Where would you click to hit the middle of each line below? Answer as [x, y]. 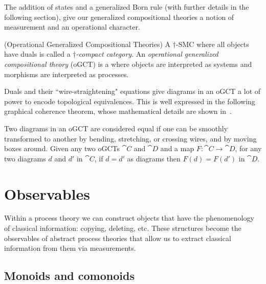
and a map [177, 148]
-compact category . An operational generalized [147, 54]
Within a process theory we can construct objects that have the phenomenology [129, 218]
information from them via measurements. [70, 248]
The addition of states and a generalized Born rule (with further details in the [127, 7]
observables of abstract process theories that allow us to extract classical [118, 238]
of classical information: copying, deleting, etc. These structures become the [123, 228]
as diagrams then [154, 158]
